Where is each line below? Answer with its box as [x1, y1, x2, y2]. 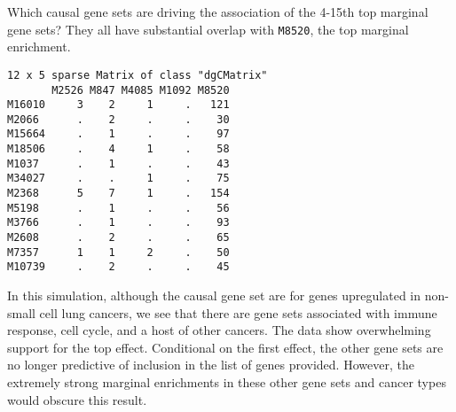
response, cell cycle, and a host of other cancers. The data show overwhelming [7, 321, 431, 339]
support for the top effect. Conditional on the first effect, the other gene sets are [7, 338, 444, 356]
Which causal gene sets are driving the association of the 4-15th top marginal [7, 3, 428, 20]
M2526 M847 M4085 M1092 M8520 [51, 83, 230, 97]
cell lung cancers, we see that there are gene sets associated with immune [39, 303, 437, 322]
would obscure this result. [7, 390, 147, 408]
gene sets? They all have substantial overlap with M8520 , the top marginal [7, 19, 409, 38]
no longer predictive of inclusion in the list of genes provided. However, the [7, 355, 414, 374]
